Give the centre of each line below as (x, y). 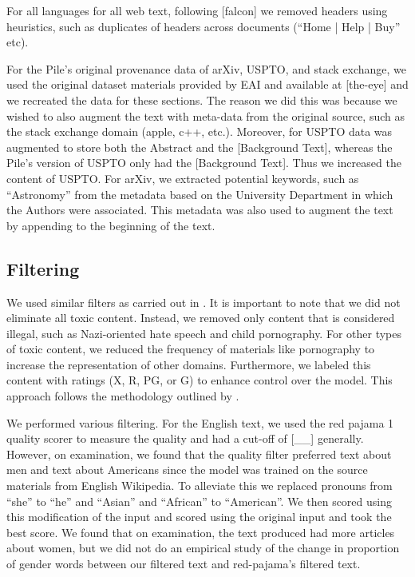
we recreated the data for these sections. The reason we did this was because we (202, 99)
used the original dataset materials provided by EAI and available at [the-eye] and (207, 84)
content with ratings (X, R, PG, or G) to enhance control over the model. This (200, 380)
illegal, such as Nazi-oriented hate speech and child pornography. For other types (204, 333)
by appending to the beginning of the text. (111, 225)
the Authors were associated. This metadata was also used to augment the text (200, 210)
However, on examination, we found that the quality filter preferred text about (199, 454)
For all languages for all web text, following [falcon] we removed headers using (197, 10)
